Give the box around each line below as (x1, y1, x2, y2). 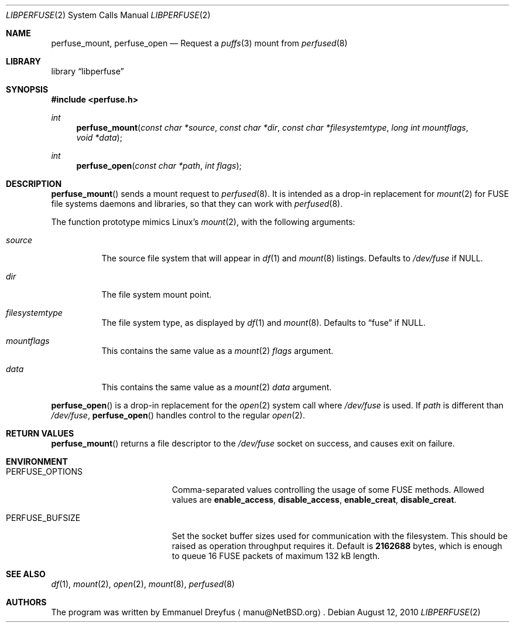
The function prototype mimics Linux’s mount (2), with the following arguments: (51, 217, 355, 227)
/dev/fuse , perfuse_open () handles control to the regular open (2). (51, 410, 306, 420)
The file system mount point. (101, 289, 212, 299)
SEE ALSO (6, 569, 46, 579)
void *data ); (76, 132, 122, 142)
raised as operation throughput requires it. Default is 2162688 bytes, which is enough (172, 541, 502, 551)
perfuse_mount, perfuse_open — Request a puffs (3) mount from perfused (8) (51, 38, 348, 48)
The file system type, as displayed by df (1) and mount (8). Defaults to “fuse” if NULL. (101, 318, 426, 328)
